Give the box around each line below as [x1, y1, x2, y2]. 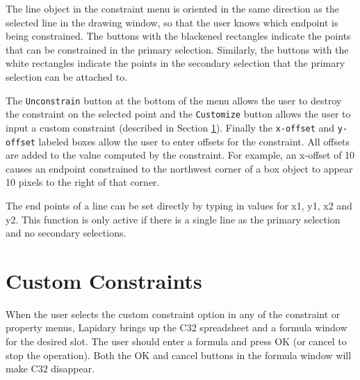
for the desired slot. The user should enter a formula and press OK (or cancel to [6, 334, 347, 349]
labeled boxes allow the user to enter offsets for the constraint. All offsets [38, 134, 350, 148]
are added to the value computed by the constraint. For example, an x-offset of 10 [6, 148, 355, 162]
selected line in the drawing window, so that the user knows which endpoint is [6, 15, 338, 29]
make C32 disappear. [6, 361, 95, 376]
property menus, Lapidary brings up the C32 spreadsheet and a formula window [6, 320, 347, 335]
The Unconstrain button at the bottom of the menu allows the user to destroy [6, 93, 342, 107]
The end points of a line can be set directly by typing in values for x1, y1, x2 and [6, 198, 352, 212]
